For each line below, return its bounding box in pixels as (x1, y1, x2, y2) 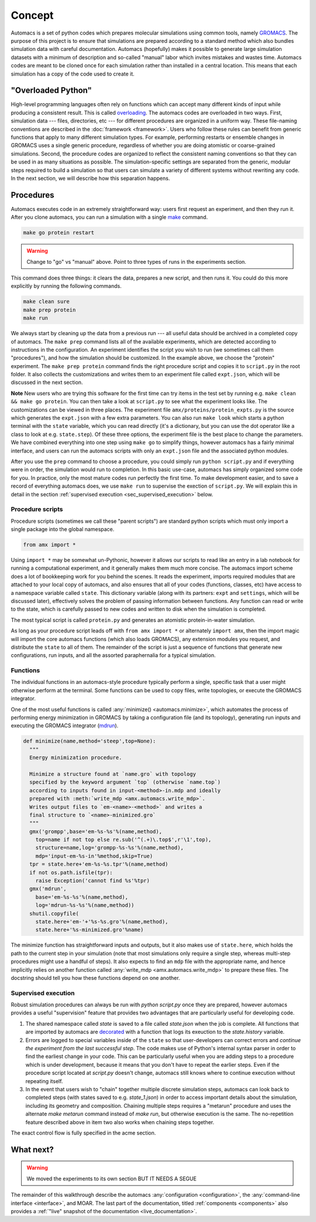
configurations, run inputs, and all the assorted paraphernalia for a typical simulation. (11, 652, 216, 659)
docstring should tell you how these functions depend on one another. (11, 974, 180, 981)
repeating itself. (25, 1077, 63, 1084)
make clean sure (23, 298, 70, 305)
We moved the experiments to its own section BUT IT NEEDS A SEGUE (26, 1175, 197, 1182)
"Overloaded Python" (11, 86, 92, 96)
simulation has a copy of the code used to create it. (11, 70, 135, 77)
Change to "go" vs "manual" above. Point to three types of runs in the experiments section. (26, 258, 247, 265)
